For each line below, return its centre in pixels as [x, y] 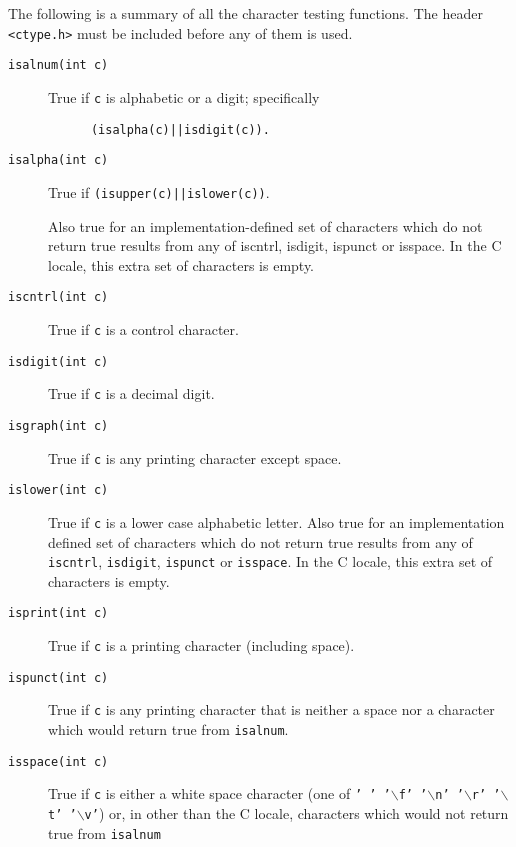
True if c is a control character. [143, 328]
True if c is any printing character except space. [195, 457]
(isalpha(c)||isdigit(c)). [180, 129]
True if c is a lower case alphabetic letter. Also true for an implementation [276, 521]
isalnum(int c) [58, 65]
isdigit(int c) [58, 361]
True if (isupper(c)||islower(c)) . [159, 191]
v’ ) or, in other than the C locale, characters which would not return [296, 813]
